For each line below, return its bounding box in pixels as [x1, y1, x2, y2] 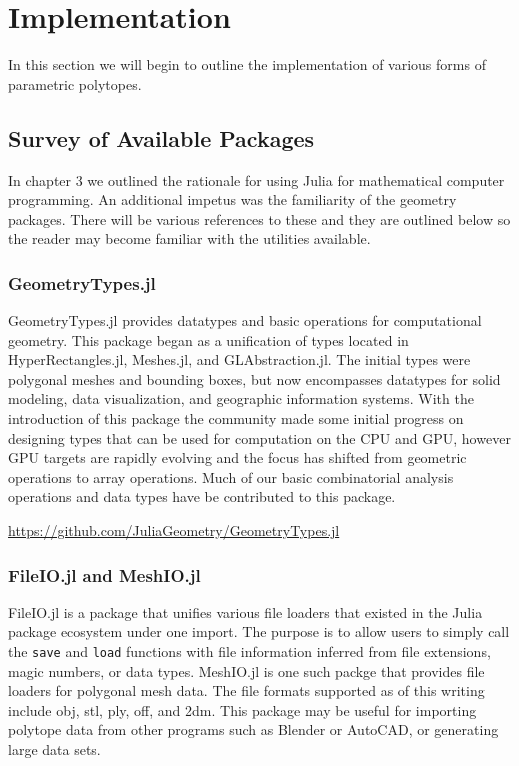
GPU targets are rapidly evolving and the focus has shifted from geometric [8, 447, 467, 468]
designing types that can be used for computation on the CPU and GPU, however [8, 427, 511, 448]
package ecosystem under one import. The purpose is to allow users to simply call [8, 621, 510, 642]
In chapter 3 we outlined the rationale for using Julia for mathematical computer [8, 169, 505, 190]
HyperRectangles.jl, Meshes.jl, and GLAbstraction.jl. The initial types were [8, 349, 471, 370]
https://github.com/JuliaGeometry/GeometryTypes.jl [8, 520, 340, 541]
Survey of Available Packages [8, 122, 315, 153]
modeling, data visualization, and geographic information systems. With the [8, 388, 474, 409]
